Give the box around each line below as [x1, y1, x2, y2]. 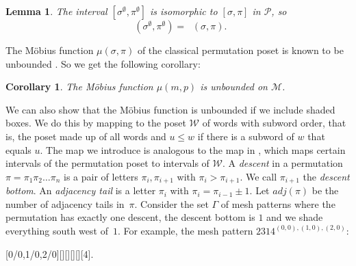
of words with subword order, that [202, 116, 346, 130]
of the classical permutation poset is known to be [137, 43, 344, 57]
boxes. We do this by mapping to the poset [5, 116, 186, 130]
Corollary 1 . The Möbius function [5, 79, 153, 94]
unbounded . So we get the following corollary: [5, 56, 201, 70]
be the [311, 183, 339, 198]
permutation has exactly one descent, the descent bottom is [5, 210, 255, 224]
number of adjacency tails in [5, 196, 125, 211]
